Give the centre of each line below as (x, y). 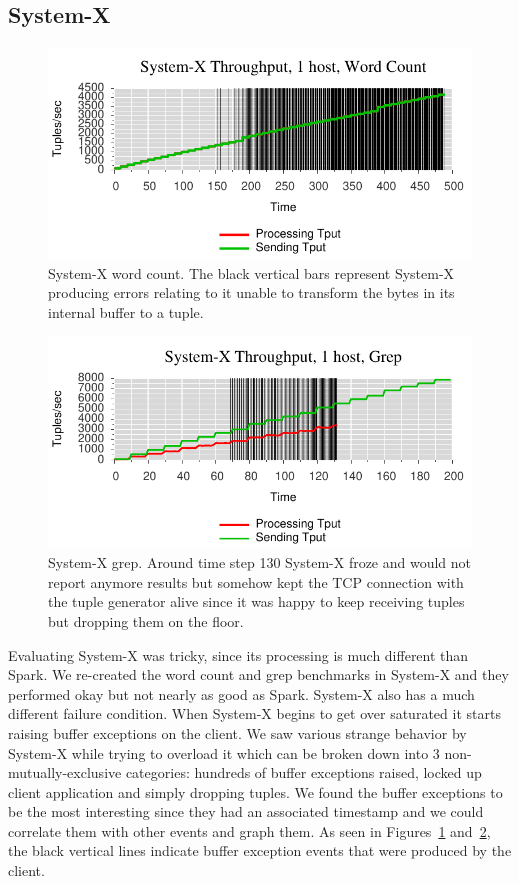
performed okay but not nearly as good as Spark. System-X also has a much (241, 693)
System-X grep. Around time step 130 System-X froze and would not (260, 562)
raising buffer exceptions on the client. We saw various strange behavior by (237, 732)
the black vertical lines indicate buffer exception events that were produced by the (260, 850)
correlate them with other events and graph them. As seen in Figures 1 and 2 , (249, 830)
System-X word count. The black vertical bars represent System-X (251, 272)
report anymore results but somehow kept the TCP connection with (256, 581)
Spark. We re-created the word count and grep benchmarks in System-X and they (258, 674)
